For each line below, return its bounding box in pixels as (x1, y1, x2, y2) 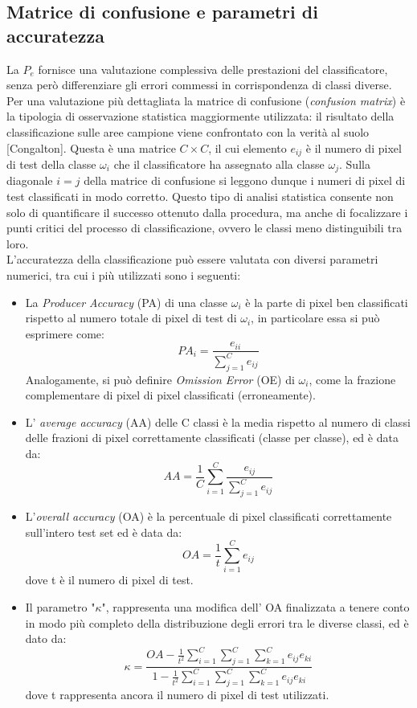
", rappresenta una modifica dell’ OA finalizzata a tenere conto (101, 599, 410, 616)
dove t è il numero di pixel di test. (25, 571, 194, 588)
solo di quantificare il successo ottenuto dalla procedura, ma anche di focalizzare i (6, 203, 408, 220)
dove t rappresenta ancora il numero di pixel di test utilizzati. (25, 686, 329, 703)
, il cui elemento (208, 139, 287, 156)
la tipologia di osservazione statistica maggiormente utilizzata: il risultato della (6, 108, 395, 125)
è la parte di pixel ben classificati (245, 293, 408, 310)
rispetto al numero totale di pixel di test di (25, 309, 237, 326)
